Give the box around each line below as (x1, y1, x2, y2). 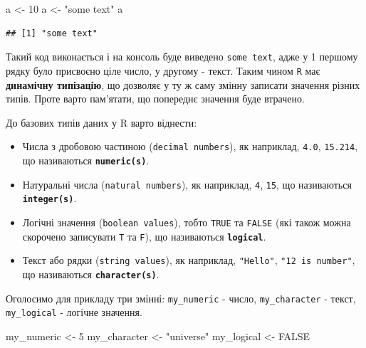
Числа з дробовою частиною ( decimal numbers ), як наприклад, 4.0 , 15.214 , (22, 139, 358, 154)
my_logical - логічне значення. (6, 305, 142, 320)
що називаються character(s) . (22, 266, 160, 281)
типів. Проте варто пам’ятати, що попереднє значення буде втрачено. (6, 91, 305, 106)
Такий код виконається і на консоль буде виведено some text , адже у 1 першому (6, 49, 358, 64)
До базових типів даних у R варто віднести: (6, 115, 197, 130)
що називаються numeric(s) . (22, 152, 150, 167)
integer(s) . (22, 191, 77, 206)
